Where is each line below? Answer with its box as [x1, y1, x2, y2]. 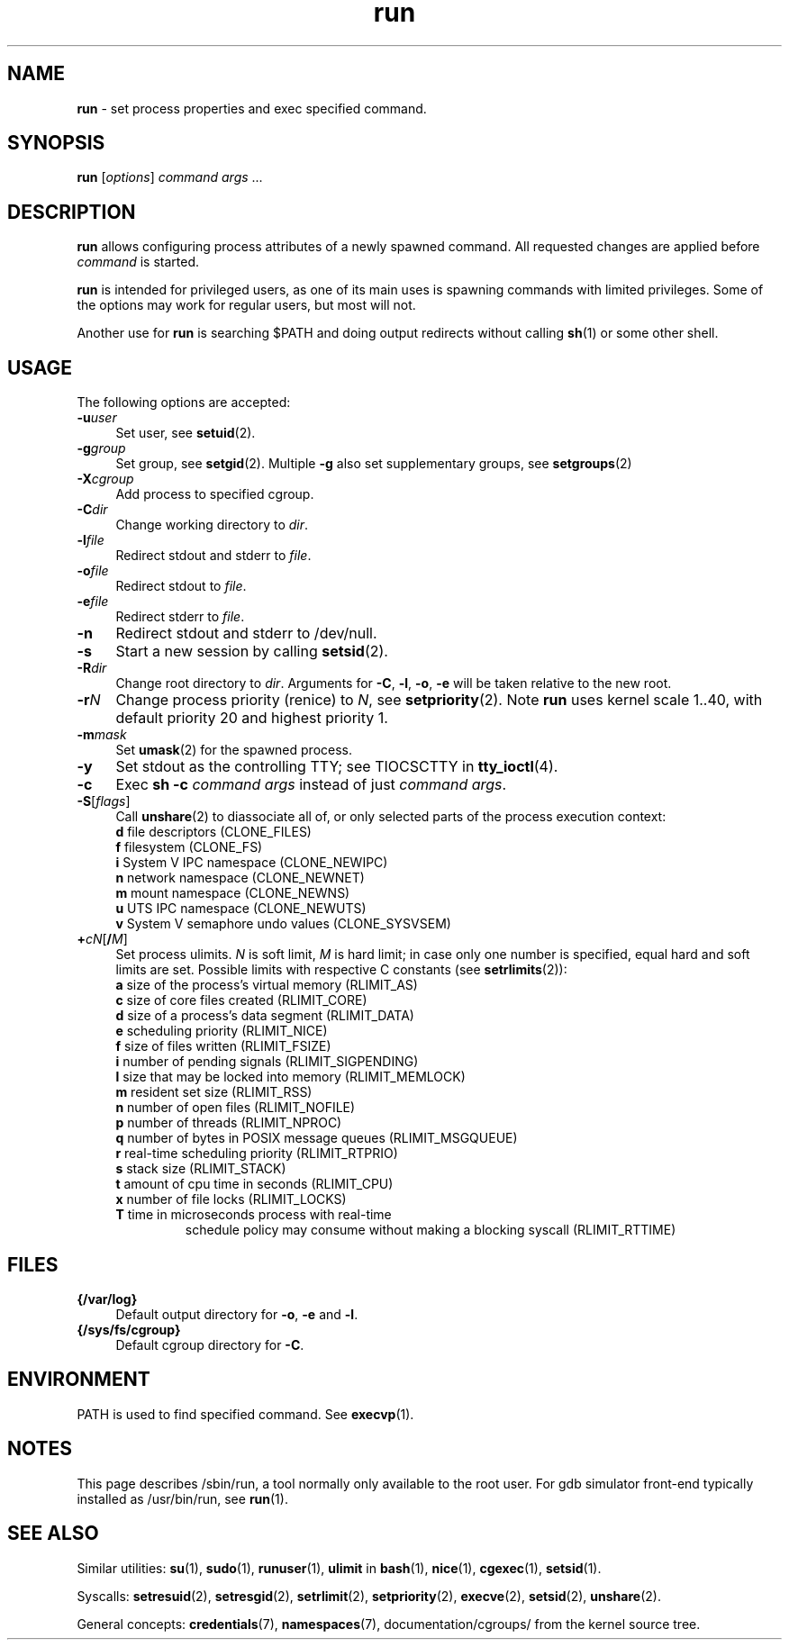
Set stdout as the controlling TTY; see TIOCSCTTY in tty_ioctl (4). [115, 757, 558, 776]
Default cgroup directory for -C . [115, 1336, 304, 1353]
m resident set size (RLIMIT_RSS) [115, 1084, 313, 1100]
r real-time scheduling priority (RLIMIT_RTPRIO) [115, 1145, 398, 1162]
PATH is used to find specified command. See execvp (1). [77, 1406, 414, 1422]
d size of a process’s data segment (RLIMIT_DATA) [115, 1008, 414, 1024]
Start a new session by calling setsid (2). [115, 642, 388, 661]
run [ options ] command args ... [77, 169, 263, 186]
